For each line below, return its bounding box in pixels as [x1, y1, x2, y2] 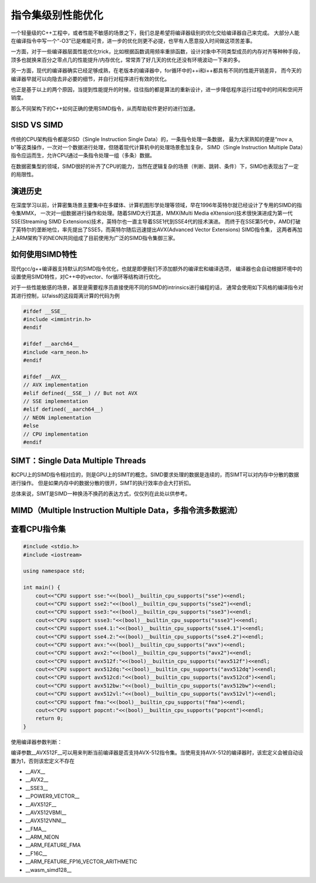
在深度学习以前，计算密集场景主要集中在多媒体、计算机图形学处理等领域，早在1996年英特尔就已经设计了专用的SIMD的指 [11, 202, 303, 209]
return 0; [35, 715, 64, 722]
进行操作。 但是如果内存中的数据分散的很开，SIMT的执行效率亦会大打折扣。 [11, 479, 194, 486]
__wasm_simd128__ [25, 866, 72, 873]
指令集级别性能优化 [11, 9, 104, 22]
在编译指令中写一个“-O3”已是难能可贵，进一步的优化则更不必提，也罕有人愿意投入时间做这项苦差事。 [11, 37, 256, 44]
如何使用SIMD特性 [11, 249, 77, 260]
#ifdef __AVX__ [23, 373, 67, 380]
